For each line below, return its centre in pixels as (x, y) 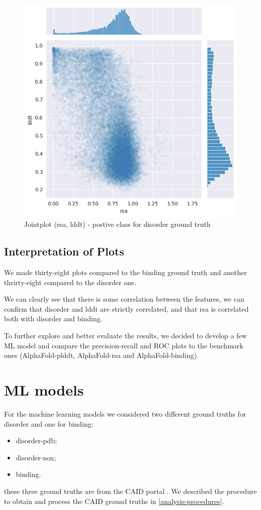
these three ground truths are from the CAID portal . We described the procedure (130, 491)
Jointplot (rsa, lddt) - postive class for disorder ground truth (117, 224)
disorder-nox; (36, 457)
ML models (44, 390)
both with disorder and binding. (53, 318)
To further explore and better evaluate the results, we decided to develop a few (125, 336)
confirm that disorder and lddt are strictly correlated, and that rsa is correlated (126, 308)
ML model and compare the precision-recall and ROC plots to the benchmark (124, 345)
